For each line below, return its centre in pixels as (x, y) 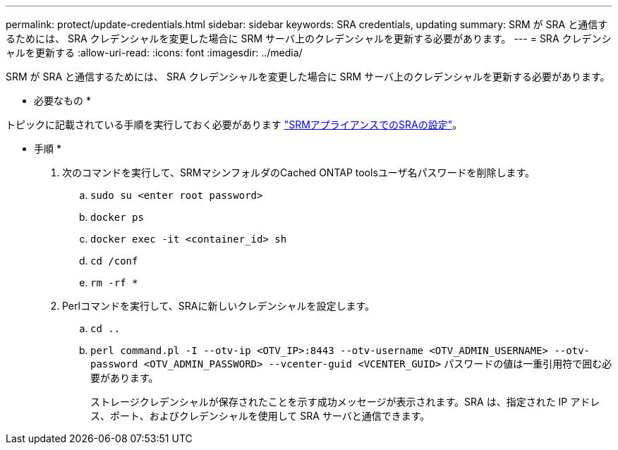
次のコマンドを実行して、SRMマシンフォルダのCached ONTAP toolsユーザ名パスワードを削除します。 (299, 172)
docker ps (117, 217)
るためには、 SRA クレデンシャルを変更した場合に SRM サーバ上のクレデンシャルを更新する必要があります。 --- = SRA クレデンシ (309, 38)
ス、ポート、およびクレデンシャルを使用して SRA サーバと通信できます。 (260, 416)
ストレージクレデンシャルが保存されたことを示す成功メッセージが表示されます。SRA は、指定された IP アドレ (345, 402)
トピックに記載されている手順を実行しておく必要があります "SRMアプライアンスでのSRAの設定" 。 (234, 124)
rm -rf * (114, 283)
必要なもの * (62, 101)
